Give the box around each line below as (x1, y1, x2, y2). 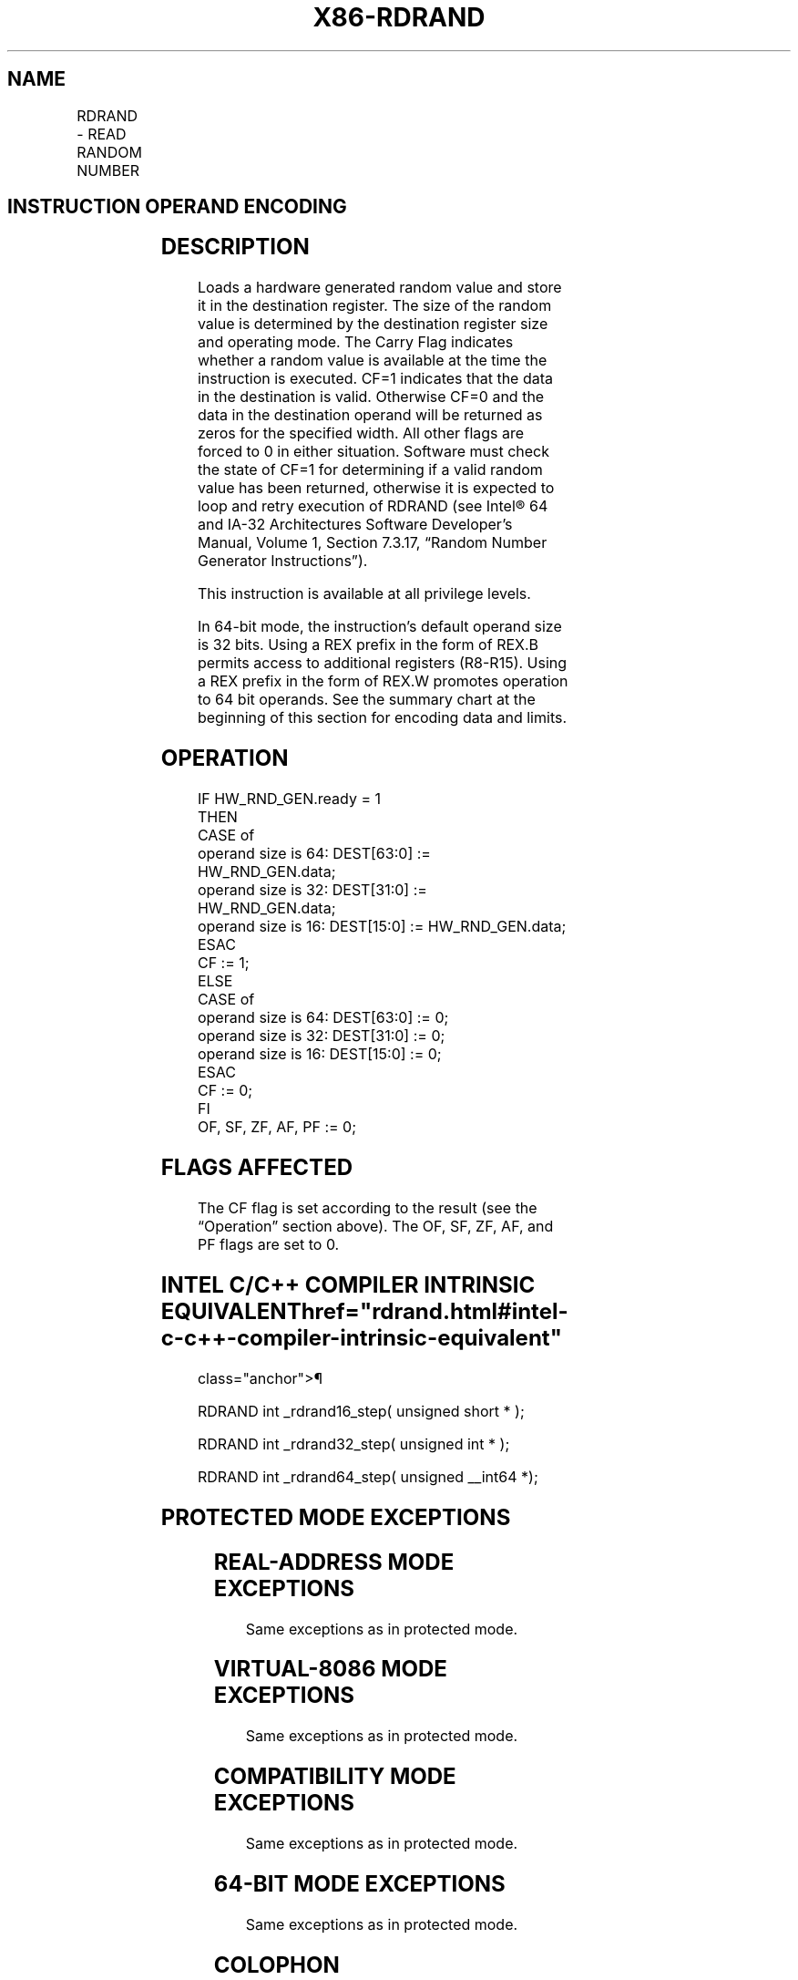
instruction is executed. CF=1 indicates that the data (197, 369, 554, 388)
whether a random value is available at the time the (197, 351, 547, 370)
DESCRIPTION (160, 233, 310, 261)
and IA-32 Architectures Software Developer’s (197, 515, 513, 534)
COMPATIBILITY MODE (213, 1763, 456, 1790)
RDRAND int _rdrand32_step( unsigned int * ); (197, 1434, 510, 1453)
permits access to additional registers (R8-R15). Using (197, 654, 568, 673)
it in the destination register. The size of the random (197, 296, 552, 315)
